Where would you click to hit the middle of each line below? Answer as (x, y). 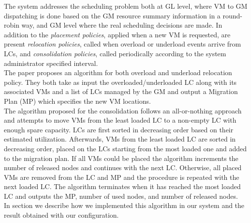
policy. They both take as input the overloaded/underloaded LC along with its (120, 82)
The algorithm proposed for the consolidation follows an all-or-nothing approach (123, 110)
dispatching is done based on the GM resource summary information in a (112, 15)
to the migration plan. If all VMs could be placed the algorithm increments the (121, 158)
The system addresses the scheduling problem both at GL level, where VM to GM (126, 6)
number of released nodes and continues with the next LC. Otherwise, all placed (123, 167)
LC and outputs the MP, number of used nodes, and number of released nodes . (121, 196)
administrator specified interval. (51, 63)
